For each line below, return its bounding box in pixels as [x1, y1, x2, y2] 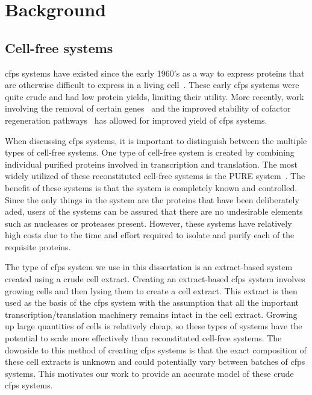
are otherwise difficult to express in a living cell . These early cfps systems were [5, 78, 299, 91]
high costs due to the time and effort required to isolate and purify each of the [5, 229, 295, 241]
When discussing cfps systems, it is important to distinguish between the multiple [5, 134, 307, 147]
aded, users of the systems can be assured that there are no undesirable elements [5, 205, 303, 218]
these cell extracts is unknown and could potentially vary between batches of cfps [5, 355, 305, 368]
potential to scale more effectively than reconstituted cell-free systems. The [5, 332, 282, 344]
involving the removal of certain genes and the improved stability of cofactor [5, 102, 291, 115]
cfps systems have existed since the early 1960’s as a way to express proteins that [5, 66, 305, 79]
